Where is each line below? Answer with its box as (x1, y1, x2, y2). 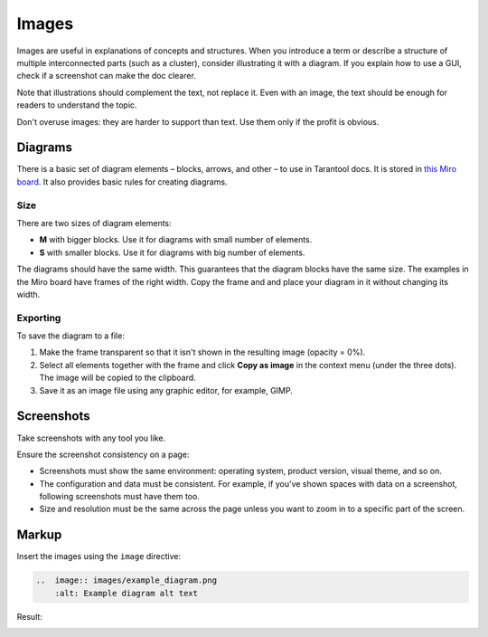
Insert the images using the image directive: (16, 551, 181, 562)
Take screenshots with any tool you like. (16, 433, 166, 443)
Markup (16, 528, 62, 543)
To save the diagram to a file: (16, 330, 126, 341)
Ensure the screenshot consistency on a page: (16, 449, 190, 460)
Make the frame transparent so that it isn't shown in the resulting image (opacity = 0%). (39, 347, 366, 357)
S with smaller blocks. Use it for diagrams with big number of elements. (39, 247, 305, 258)
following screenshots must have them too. (39, 491, 201, 502)
